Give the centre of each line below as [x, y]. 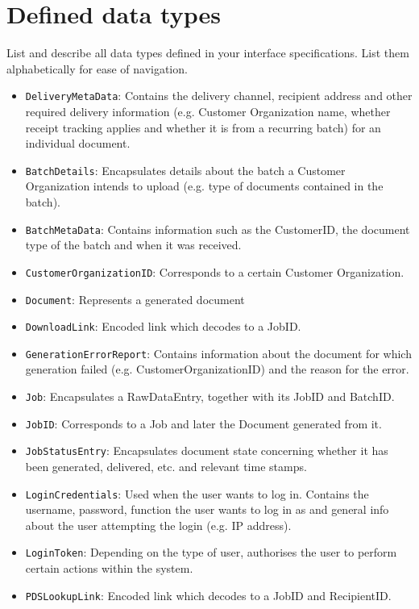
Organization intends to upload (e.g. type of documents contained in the [204, 186]
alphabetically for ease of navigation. [97, 68]
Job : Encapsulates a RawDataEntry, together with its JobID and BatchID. [210, 396]
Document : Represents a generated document [135, 299]
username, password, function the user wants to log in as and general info [207, 509]
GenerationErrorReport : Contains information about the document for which [218, 353]
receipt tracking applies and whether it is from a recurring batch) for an [203, 127]
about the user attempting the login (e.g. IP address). [158, 525]
